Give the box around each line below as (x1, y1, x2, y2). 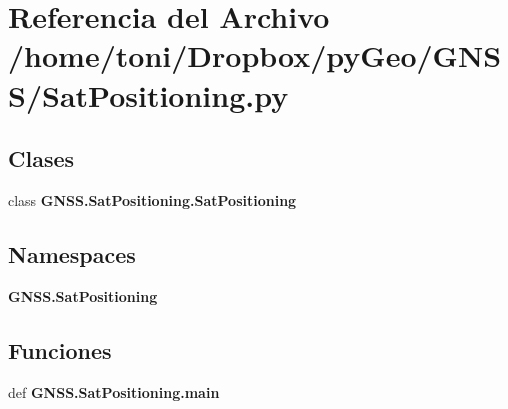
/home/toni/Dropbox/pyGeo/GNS (8, 35, 502, 76)
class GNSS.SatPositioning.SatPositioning (8, 189, 297, 210)
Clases (8, 143, 75, 174)
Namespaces (8, 238, 136, 269)
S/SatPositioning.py (8, 74, 289, 115)
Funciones (8, 334, 112, 365)
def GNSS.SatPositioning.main (8, 381, 220, 402)
